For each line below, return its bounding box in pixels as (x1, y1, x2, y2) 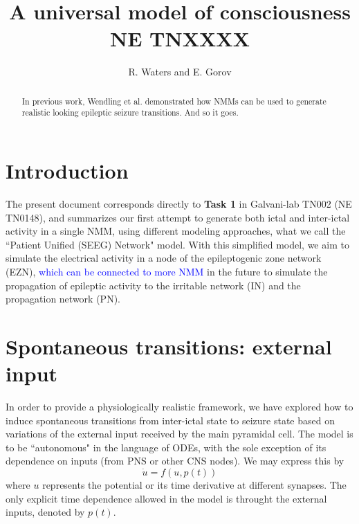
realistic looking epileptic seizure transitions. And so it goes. (21, 107, 239, 118)
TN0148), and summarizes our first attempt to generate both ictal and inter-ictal (6, 210, 350, 224)
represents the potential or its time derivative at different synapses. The (42, 477, 347, 491)
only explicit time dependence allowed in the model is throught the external (6, 491, 327, 505)
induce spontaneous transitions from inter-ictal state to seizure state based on (6, 413, 335, 427)
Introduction (6, 156, 129, 185)
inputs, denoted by (6, 505, 85, 519)
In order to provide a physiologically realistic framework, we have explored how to (6, 399, 353, 414)
